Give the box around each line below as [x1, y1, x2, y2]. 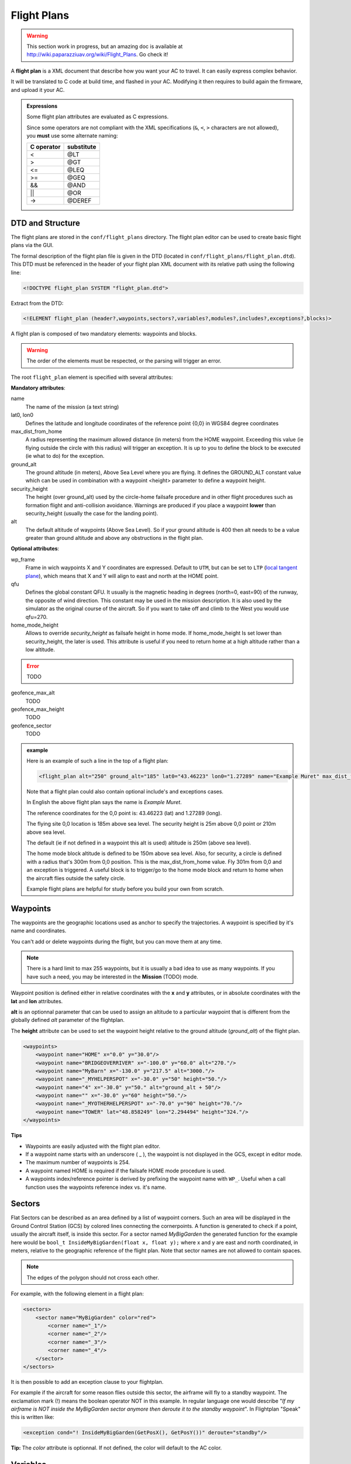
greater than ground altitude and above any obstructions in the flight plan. [25, 535, 204, 542]
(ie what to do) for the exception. [25, 453, 105, 460]
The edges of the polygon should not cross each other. [26, 1274, 159, 1281]
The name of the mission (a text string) [25, 403, 119, 410]
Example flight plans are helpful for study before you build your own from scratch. [26, 885, 225, 892]
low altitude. [25, 646, 55, 653]
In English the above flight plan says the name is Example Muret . [26, 799, 182, 806]
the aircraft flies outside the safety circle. [26, 874, 126, 881]
